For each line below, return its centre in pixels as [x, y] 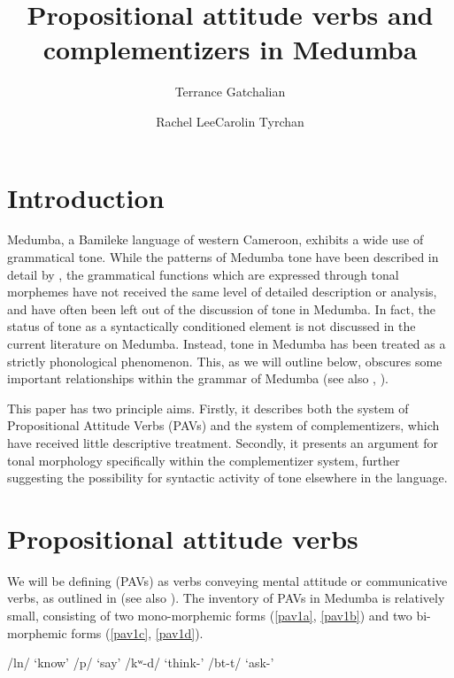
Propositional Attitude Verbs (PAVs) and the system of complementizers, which [223, 425]
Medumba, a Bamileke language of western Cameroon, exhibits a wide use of [215, 239]
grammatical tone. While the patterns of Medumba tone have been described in [223, 257]
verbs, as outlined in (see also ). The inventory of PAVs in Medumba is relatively [226, 598]
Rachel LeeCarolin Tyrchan [230, 121]
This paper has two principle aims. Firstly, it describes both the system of [208, 408]
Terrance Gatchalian [230, 92]
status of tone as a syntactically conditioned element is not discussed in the [212, 326]
